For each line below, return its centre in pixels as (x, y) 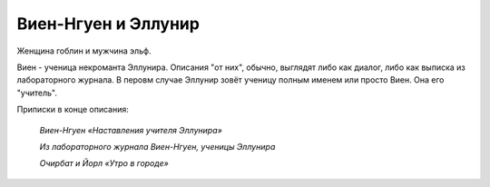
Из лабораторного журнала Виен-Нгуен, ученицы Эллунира (157, 146)
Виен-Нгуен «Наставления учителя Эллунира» (131, 130)
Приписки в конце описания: (73, 110)
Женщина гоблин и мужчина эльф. (84, 51)
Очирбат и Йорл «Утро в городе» (104, 163)
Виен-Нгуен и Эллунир (108, 24)
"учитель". (37, 93)
